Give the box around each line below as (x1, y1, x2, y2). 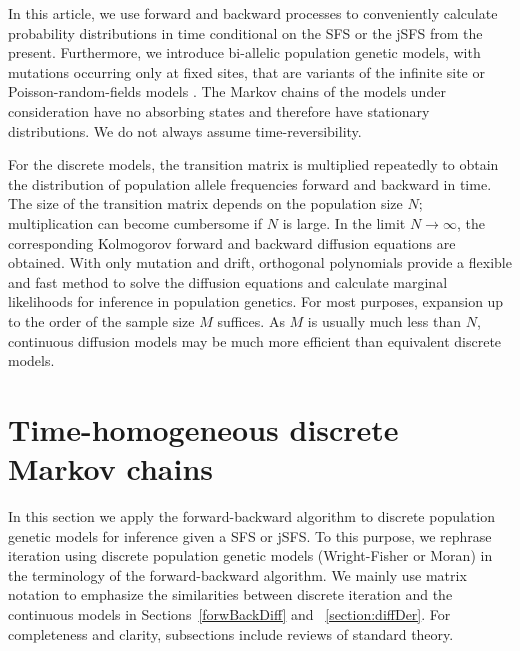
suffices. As (217, 310, 285, 331)
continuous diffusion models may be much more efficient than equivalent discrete (8, 330, 502, 351)
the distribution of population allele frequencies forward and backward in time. (8, 173, 492, 194)
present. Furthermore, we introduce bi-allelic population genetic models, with (8, 42, 481, 63)
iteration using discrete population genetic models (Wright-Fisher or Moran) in (8, 545, 493, 566)
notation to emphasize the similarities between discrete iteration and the (8, 584, 453, 605)
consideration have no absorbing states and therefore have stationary (8, 100, 430, 121)
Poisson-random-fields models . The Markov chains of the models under (8, 81, 446, 102)
